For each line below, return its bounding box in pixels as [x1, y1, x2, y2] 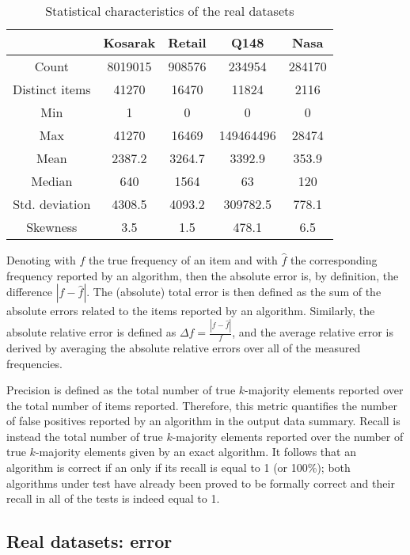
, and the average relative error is [232, 324, 393, 340]
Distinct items [13, 80, 91, 98]
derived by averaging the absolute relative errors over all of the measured [6, 339, 361, 355]
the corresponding [290, 252, 378, 268]
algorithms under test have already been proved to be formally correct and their [6, 474, 395, 491]
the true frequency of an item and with [88, 252, 278, 268]
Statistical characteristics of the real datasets [45, 2, 294, 20]
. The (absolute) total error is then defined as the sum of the [86, 283, 382, 300]
